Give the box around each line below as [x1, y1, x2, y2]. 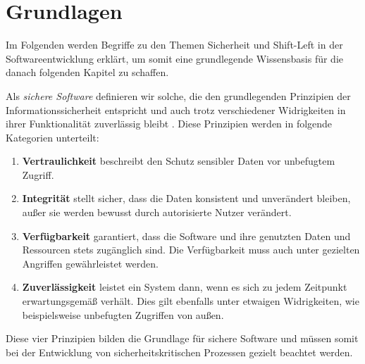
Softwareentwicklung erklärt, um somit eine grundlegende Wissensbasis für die [6, 51, 343, 65]
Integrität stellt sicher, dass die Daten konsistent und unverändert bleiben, [22, 191, 351, 206]
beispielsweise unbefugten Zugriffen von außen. [22, 307, 224, 322]
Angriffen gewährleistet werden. [22, 256, 159, 270]
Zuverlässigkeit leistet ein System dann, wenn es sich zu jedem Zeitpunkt [22, 280, 347, 294]
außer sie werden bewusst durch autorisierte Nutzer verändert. [22, 205, 292, 220]
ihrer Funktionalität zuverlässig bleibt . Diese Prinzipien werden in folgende [6, 116, 333, 131]
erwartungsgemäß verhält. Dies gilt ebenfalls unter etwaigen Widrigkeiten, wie [22, 294, 359, 308]
